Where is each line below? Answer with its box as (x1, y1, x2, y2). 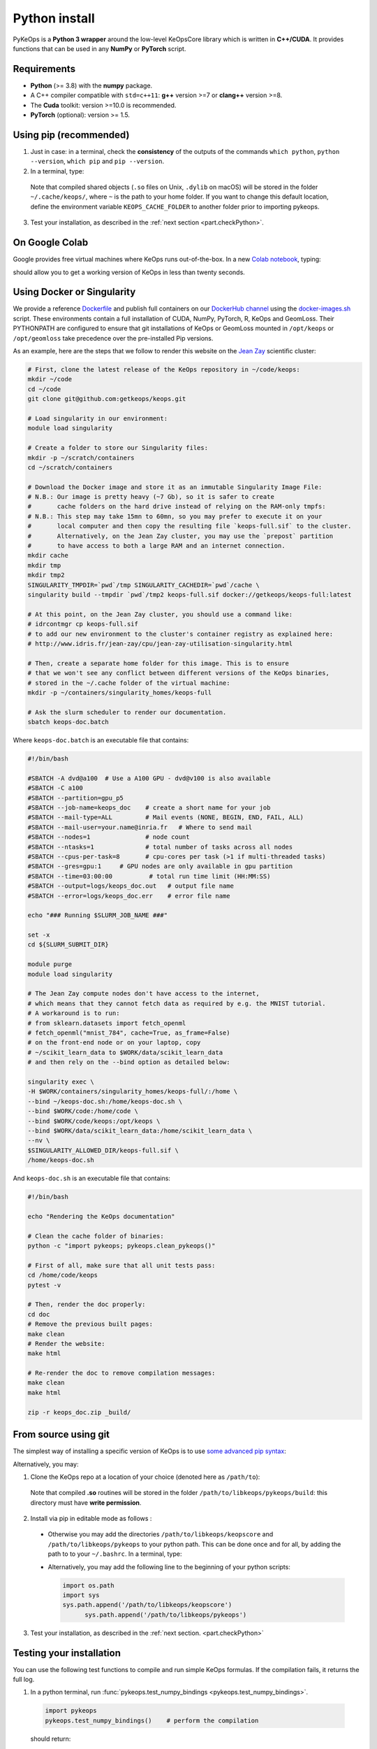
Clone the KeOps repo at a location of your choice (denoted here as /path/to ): (30, 1473, 260, 1481)
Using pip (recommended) (13, 129, 130, 141)
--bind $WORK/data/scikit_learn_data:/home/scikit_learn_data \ (27, 1126, 253, 1135)
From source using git (13, 1429, 110, 1440)
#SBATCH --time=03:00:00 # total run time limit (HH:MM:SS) (27, 872, 271, 880)
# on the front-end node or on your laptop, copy (27, 1039, 201, 1047)
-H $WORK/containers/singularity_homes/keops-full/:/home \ (27, 1088, 238, 1096)
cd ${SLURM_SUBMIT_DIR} (27, 941, 110, 949)
